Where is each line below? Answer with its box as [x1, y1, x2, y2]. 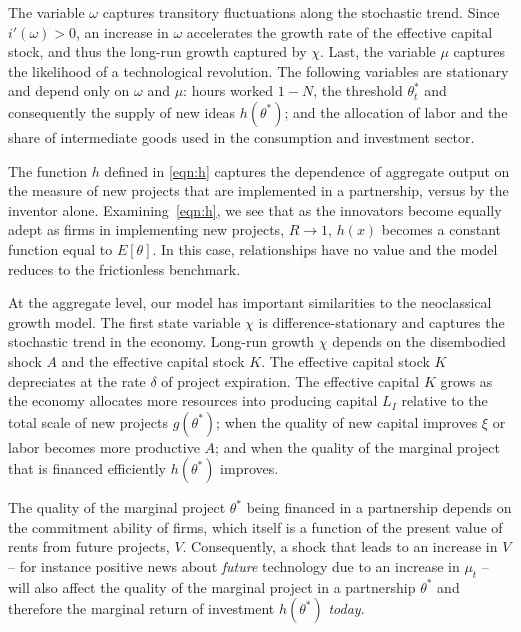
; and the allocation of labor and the [284, 101, 508, 122]
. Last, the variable [320, 41, 436, 62]
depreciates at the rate [8, 370, 146, 391]
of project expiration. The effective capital [161, 370, 420, 391]
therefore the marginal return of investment [8, 598, 275, 619]
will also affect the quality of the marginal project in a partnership [8, 576, 416, 597]
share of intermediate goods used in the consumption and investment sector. [8, 126, 475, 147]
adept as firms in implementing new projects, [8, 219, 285, 240]
